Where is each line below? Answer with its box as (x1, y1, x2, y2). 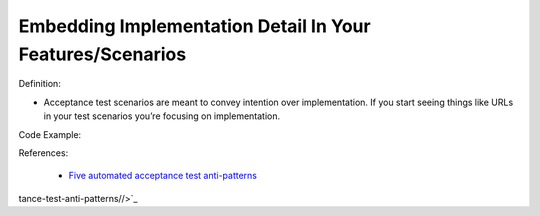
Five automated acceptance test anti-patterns (68, 170, 257, 182)
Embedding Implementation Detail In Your (18, 15, 371, 37)
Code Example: (18, 128, 82, 140)
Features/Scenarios (18, 43, 187, 65)
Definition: (18, 78, 62, 90)
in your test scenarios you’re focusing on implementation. (43, 110, 281, 122)
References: (18, 146, 69, 159)
